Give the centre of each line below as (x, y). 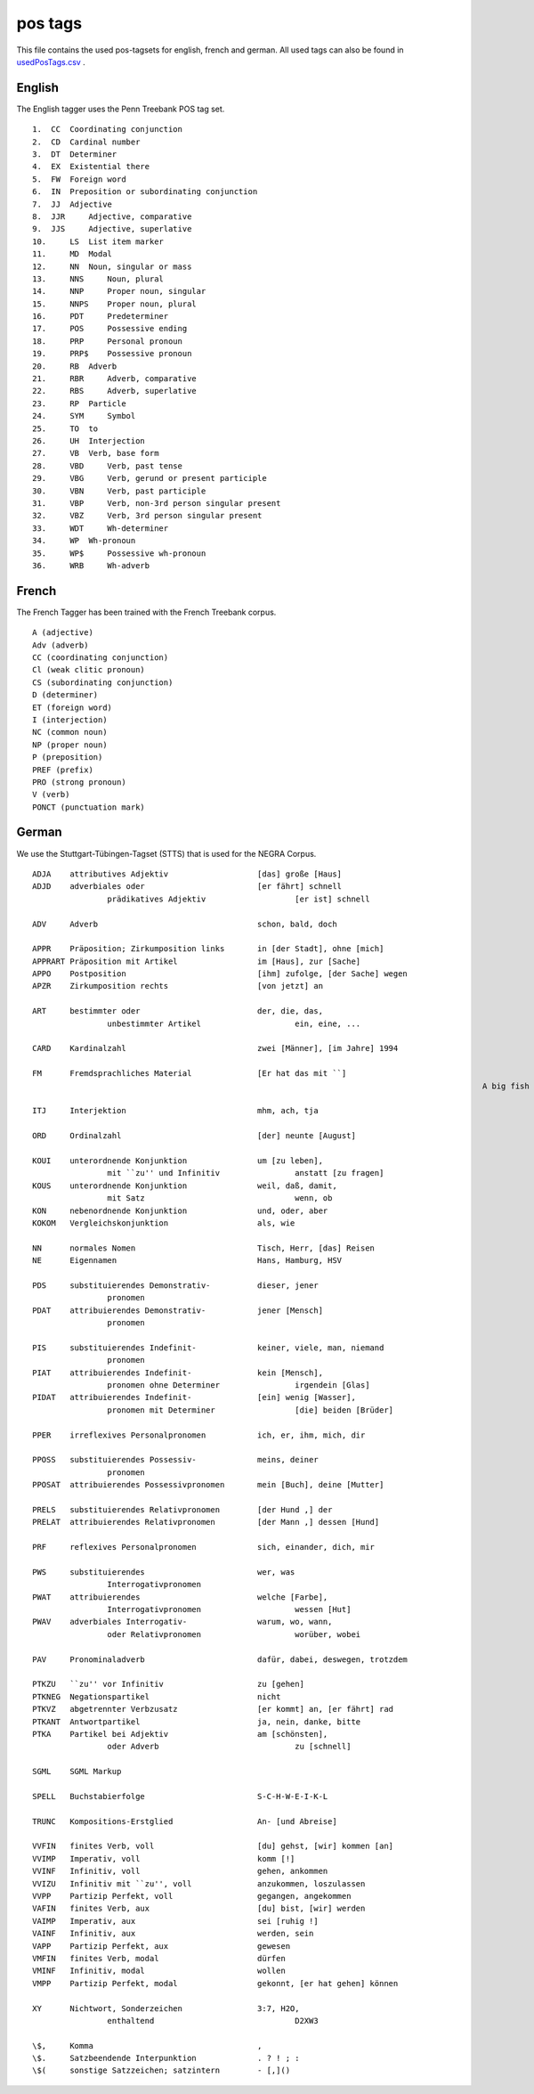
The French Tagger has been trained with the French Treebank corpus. (146, 612)
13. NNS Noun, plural (98, 279)
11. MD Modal (73, 254)
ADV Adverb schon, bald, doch (185, 924)
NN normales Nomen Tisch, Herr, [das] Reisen (204, 1248)
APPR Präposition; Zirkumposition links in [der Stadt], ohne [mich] (208, 949)
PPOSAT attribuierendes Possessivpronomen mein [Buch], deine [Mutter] (208, 1485)
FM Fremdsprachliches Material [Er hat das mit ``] (190, 1074)
